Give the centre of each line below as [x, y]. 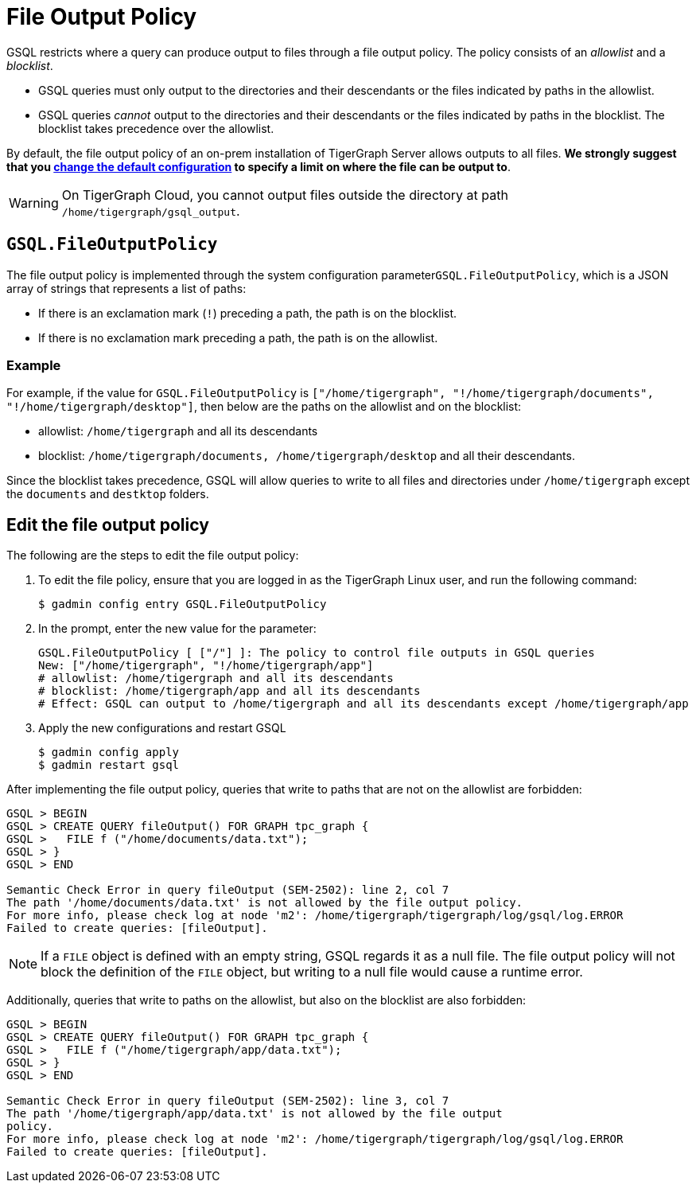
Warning [34, 203]
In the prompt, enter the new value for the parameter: [177, 629]
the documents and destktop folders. [108, 494]
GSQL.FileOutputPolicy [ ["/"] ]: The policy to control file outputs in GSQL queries [317, 653]
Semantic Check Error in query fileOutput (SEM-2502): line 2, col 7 [228, 890]
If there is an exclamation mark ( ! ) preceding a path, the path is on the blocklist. [248, 313]
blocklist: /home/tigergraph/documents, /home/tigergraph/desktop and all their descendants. [307, 456]
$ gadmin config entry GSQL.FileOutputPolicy [183, 604]
